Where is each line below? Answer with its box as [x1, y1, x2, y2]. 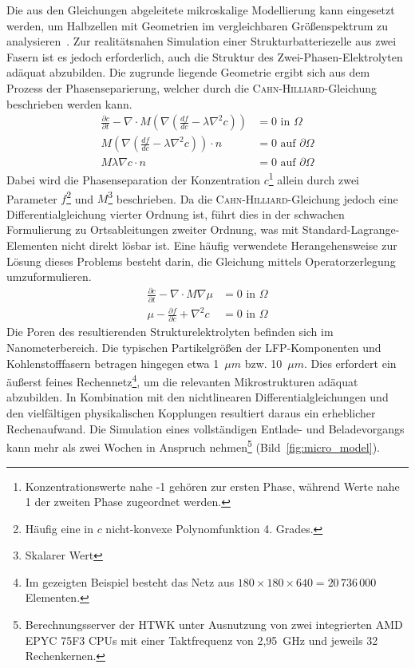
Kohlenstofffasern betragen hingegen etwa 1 [6, 354, 219, 371]
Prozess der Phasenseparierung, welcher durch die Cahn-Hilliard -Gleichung [6, 79, 377, 96]
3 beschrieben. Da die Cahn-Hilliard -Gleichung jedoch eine [108, 188, 398, 207]
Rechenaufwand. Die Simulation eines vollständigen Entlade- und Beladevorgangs [6, 420, 405, 437]
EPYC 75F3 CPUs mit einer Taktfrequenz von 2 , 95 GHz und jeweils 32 [25, 631, 378, 648]
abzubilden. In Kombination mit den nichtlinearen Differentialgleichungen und [6, 389, 389, 405]
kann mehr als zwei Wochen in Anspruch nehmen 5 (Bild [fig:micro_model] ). [6, 437, 380, 455]
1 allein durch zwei [268, 169, 360, 188]
